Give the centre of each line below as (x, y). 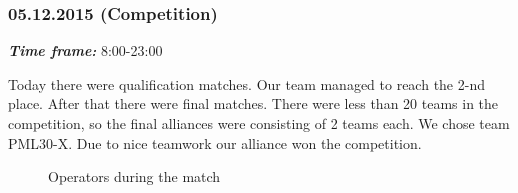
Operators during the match (134, 176)
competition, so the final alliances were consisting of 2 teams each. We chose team (259, 123)
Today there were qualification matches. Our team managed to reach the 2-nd (246, 83)
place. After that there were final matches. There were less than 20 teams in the (253, 103)
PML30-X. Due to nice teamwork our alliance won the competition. (215, 142)
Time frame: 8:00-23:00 (85, 50)
